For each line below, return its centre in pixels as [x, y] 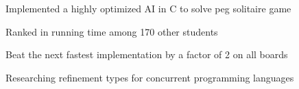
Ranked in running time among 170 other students [112, 31]
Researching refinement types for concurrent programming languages [150, 77]
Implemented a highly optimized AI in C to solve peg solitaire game [148, 8]
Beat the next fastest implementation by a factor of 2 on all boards [147, 54]
